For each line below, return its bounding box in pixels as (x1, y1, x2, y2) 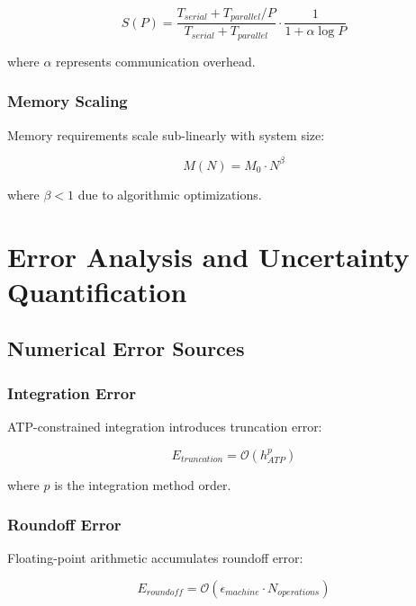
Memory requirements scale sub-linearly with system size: (7, 125, 325, 144)
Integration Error (7, 381, 136, 404)
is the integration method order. (54, 475, 231, 494)
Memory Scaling (7, 90, 128, 112)
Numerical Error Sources (7, 334, 245, 362)
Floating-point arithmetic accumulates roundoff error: (7, 548, 303, 567)
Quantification (7, 272, 187, 309)
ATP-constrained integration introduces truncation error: (7, 417, 322, 435)
